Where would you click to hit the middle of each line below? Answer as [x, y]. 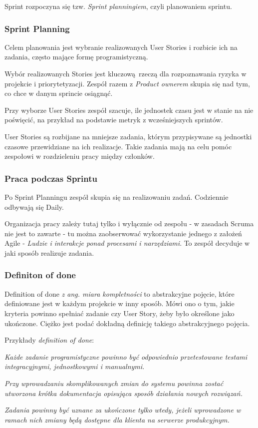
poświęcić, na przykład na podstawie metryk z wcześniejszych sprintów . [114, 120]
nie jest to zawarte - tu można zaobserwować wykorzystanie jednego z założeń [123, 233]
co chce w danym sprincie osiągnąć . [59, 93]
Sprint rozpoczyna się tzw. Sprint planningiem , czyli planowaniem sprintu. [118, 6]
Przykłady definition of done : [49, 340]
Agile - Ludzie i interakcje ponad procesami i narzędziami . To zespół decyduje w [127, 243]
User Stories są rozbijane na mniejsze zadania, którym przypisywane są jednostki [128, 136]
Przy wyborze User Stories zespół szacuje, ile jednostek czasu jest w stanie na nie [129, 110]
